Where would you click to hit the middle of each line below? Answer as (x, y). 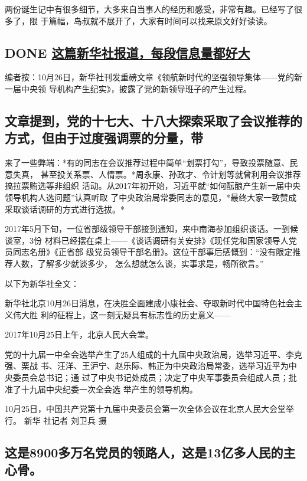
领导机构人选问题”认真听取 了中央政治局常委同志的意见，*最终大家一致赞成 (151, 197)
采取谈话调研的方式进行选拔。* (65, 209)
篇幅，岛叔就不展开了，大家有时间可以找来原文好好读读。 (160, 20)
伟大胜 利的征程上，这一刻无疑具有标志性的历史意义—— (122, 314)
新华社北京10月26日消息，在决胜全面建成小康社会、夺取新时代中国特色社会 (149, 303)
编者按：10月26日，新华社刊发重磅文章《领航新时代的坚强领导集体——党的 (149, 77)
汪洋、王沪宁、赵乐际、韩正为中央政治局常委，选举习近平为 (173, 366)
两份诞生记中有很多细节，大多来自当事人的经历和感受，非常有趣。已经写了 (149, 9)
